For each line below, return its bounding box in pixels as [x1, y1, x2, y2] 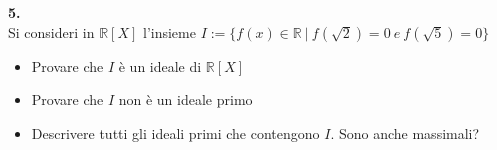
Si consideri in [8, 21, 95, 42]
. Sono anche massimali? [330, 122, 480, 143]
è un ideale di [118, 55, 202, 76]
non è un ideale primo [118, 89, 253, 110]
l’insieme [143, 21, 196, 42]
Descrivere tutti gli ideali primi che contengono [31, 122, 320, 143]
